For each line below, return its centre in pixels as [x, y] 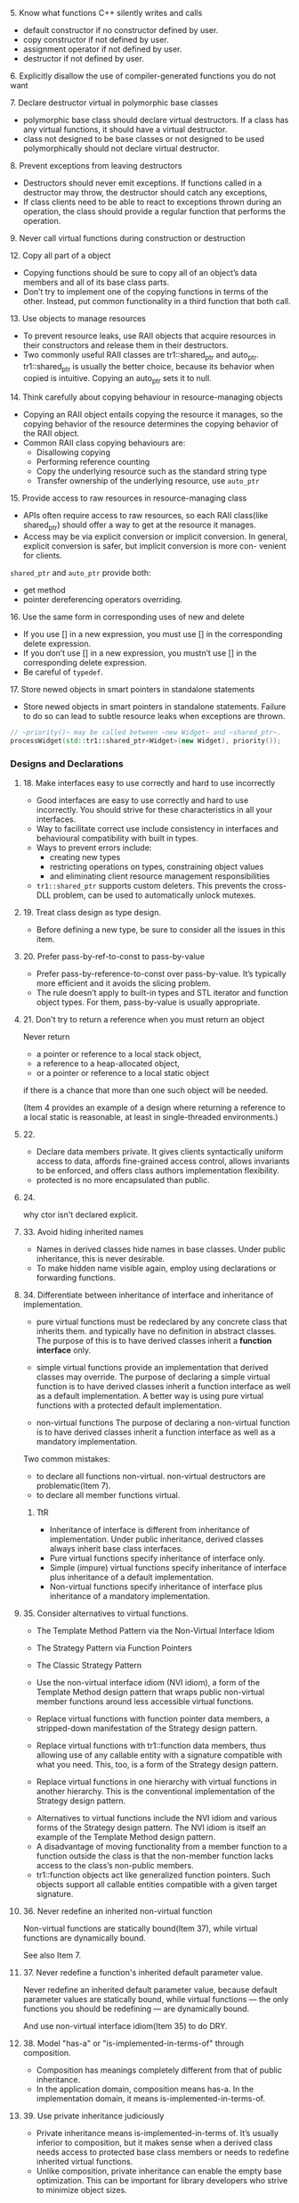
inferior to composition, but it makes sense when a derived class [154, 2143]
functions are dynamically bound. [84, 1938]
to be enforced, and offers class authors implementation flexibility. [158, 1171]
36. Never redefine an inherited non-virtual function [117, 1911]
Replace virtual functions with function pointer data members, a [153, 1719]
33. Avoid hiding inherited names [83, 1232]
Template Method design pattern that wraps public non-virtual [150, 1692]
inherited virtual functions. [85, 2162]
